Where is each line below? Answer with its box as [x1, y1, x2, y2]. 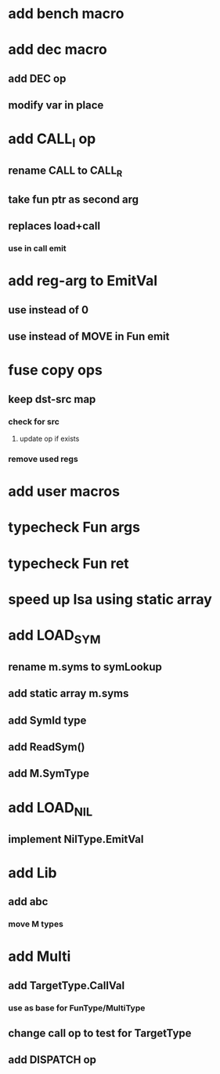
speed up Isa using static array [8, 590, 213, 608]
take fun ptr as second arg [8, 192, 139, 206]
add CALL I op [8, 130, 96, 150]
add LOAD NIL [8, 798, 93, 819]
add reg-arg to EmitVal [8, 272, 158, 290]
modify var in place [8, 99, 104, 112]
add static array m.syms [8, 687, 129, 700]
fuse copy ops [8, 361, 103, 379]
